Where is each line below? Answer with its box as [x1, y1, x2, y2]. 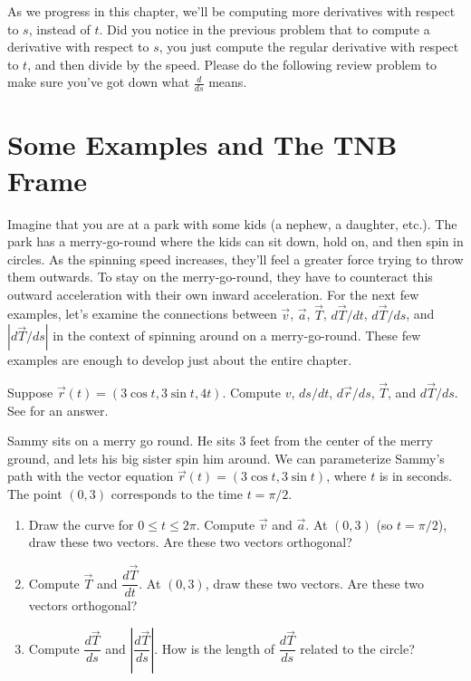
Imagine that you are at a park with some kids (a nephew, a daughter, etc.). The [7, 214, 457, 233]
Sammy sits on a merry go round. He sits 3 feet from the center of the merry [7, 431, 433, 450]
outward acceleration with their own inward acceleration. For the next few [7, 284, 419, 303]
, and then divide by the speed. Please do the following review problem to [27, 54, 437, 73]
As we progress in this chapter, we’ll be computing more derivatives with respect [7, 2, 456, 20]
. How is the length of [154, 638, 274, 657]
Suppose [7, 383, 53, 402]
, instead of [28, 19, 91, 38]
